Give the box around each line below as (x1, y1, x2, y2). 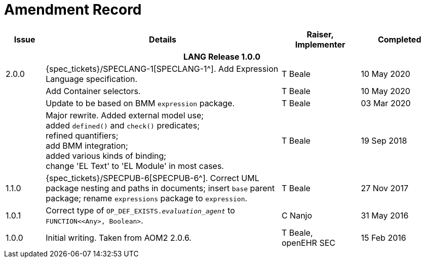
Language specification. (46, 73, 138, 84)
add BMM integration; (46, 140, 128, 151)
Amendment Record (4, 1, 142, 18)
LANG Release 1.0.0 (183, 51, 261, 62)
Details (149, 34, 177, 45)
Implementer (295, 39, 345, 50)
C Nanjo (281, 210, 313, 221)
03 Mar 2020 (361, 98, 411, 108)
